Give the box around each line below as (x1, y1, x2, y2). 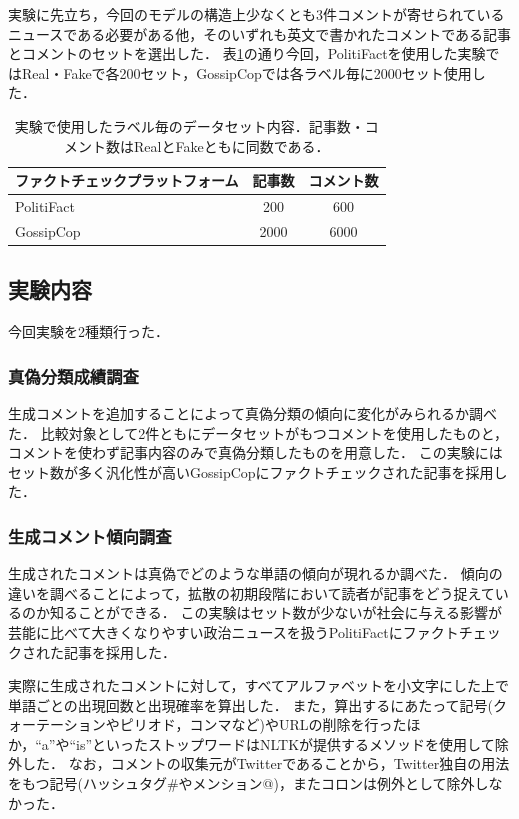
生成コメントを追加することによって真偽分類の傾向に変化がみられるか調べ (8, 402, 497, 423)
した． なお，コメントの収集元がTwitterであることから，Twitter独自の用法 (21, 753, 510, 774)
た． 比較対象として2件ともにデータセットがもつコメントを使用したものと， (8, 422, 509, 443)
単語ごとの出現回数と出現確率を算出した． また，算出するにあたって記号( (8, 694, 493, 715)
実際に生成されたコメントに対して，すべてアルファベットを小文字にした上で (8, 675, 509, 696)
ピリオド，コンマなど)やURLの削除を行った (119, 714, 407, 735)
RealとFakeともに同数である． (134, 135, 330, 156)
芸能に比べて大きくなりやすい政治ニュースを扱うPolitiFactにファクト (8, 621, 459, 642)
